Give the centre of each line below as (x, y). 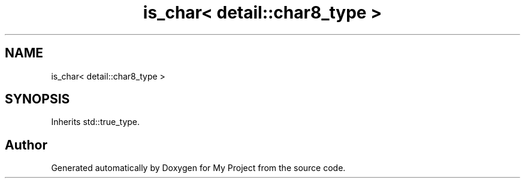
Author (26, 145)
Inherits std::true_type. (96, 122)
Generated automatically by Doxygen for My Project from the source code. (198, 168)
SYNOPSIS (37, 99)
